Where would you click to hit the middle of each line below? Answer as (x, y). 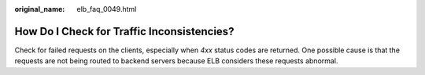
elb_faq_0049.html (107, 9)
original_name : (40, 9)
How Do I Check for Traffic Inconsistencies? (124, 31)
